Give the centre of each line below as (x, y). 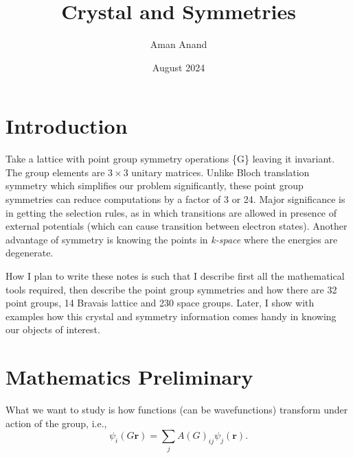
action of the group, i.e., (56, 423)
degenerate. (30, 253)
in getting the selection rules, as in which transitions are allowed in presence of (171, 212)
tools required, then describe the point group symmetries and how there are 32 (171, 289)
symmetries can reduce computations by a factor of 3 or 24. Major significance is (175, 199)
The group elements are (55, 172)
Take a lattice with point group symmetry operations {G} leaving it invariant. (170, 159)
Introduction (67, 126)
